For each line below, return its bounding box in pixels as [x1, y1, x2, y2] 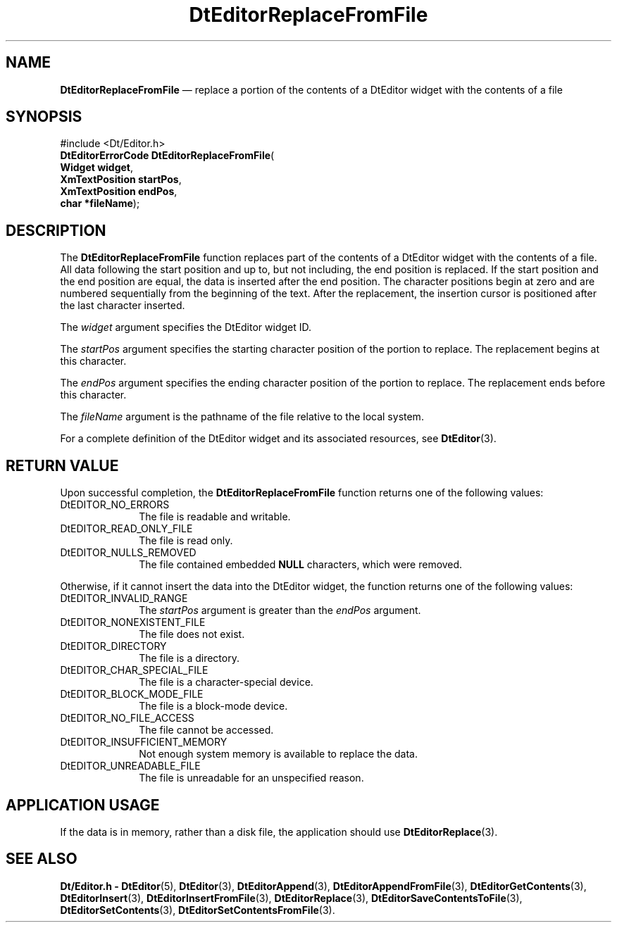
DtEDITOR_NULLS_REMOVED [60, 546, 197, 559]
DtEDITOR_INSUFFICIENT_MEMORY [60, 736, 228, 748]
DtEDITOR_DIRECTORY [60, 640, 167, 653]
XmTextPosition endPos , [60, 185, 177, 198]
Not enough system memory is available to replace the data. [139, 748, 418, 760]
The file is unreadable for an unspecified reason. [139, 772, 364, 784]
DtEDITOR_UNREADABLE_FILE [60, 760, 201, 772]
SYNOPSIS [6, 108, 82, 126]
